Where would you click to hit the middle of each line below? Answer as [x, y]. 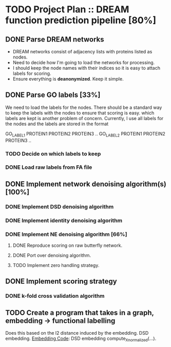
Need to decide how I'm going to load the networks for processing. [84, 62]
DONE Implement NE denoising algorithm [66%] [66, 234]
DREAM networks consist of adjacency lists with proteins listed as [82, 52]
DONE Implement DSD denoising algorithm [60, 206]
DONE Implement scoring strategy [61, 282]
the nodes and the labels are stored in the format [57, 124]
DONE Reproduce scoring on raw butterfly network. [67, 245]
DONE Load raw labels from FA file [49, 167]
